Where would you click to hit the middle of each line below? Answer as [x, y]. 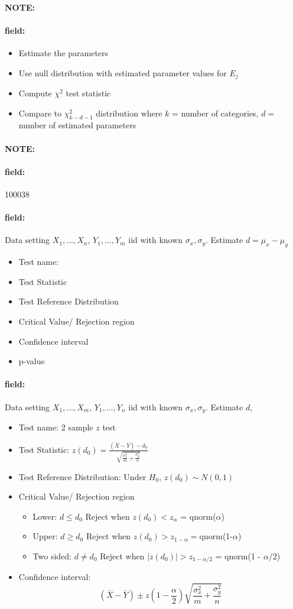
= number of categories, [215, 113]
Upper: [45, 536]
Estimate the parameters [64, 52]
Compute [35, 93]
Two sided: [52, 555]
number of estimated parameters [77, 125]
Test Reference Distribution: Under [82, 476]
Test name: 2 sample [56, 427]
